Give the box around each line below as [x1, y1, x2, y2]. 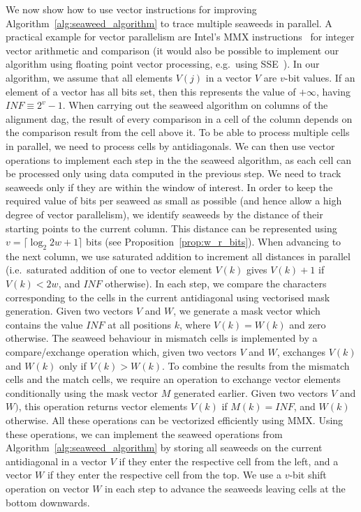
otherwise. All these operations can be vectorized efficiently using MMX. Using [6, 413, 344, 428]
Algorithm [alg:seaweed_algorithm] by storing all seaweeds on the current [6, 440, 323, 455]
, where [179, 317, 211, 331]
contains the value [6, 317, 83, 331]
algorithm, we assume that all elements [6, 70, 173, 84]
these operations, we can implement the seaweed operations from [6, 426, 283, 441]
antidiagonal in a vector [6, 453, 108, 468]
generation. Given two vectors [6, 303, 133, 318]
